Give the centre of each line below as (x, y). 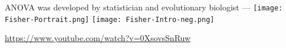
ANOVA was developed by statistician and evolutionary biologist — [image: (144, 7)
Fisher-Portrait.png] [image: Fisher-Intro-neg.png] (110, 19)
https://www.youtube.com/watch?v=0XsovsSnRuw (98, 38)
